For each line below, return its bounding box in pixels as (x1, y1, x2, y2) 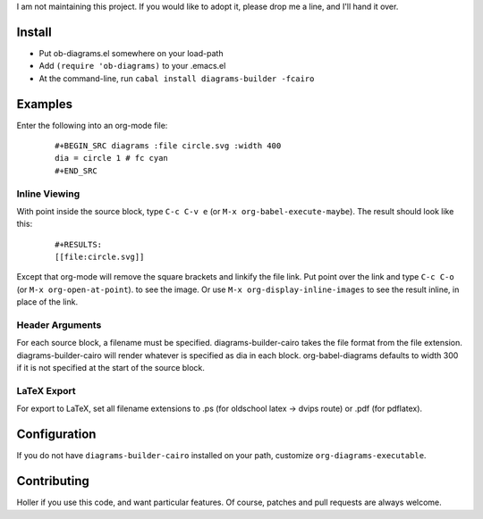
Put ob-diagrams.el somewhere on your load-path (38, 47, 224, 58)
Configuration (16, 427, 97, 442)
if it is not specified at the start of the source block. (16, 363, 206, 373)
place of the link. (16, 297, 79, 307)
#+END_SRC (55, 165, 97, 176)
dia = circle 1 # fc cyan (55, 153, 169, 163)
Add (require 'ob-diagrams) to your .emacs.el (38, 61, 226, 71)
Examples (16, 96, 73, 112)
